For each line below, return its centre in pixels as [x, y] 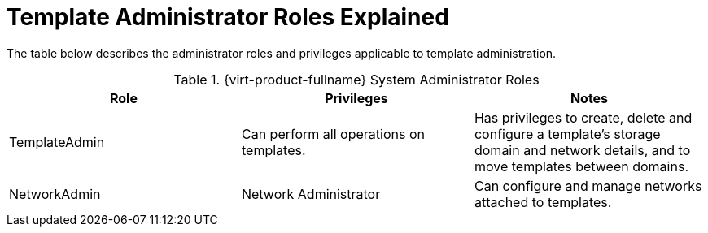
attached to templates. [543, 202]
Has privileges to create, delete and [583, 117]
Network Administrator [311, 194]
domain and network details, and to [582, 150]
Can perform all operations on [333, 134]
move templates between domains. [581, 166]
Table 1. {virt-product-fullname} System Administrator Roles [356, 79]
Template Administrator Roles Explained [228, 17]
